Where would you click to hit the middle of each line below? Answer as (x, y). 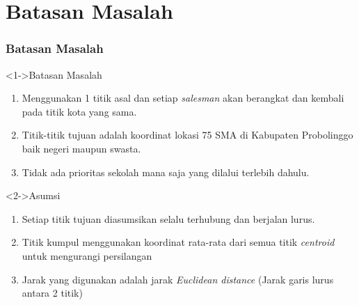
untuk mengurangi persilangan (87, 255)
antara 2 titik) (52, 293)
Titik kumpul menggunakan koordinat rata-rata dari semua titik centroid (178, 242)
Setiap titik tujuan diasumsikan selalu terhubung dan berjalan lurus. (168, 218)
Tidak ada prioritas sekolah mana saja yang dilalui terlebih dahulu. (166, 172)
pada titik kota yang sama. (79, 111)
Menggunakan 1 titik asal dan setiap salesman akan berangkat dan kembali (183, 98)
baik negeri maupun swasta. (81, 148)
